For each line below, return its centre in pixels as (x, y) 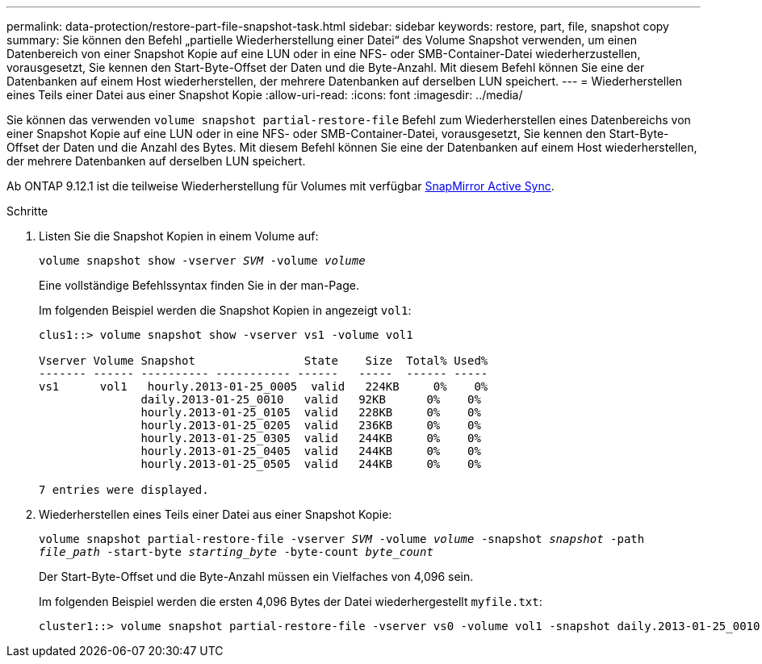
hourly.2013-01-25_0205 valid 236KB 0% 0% (311, 425)
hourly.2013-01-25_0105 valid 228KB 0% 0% (311, 412)
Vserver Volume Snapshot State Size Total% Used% (264, 361)
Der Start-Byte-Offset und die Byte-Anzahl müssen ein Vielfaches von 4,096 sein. (256, 576)
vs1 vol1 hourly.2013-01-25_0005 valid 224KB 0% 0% (264, 386)
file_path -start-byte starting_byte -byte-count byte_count (236, 552)
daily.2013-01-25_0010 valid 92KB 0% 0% (311, 399)
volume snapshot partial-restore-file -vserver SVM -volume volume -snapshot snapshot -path (342, 539)
